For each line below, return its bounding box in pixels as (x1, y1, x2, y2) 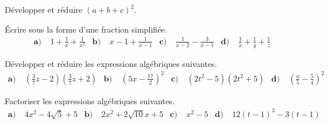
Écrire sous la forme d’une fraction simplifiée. (5, 23, 167, 35)
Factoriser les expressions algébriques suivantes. (5, 94, 175, 107)
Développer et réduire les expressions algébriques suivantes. (5, 57, 217, 69)
